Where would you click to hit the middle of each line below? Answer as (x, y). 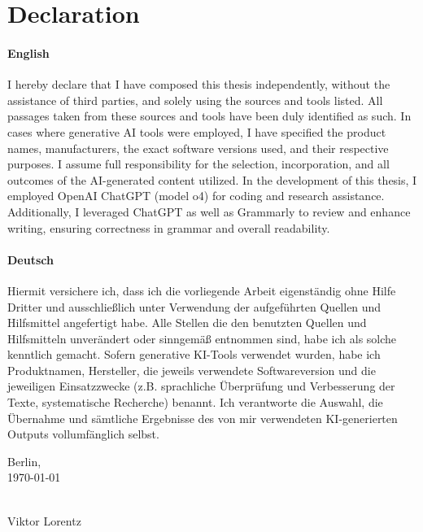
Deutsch (31, 259)
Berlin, (24, 461)
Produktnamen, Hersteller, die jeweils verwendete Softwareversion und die (192, 370)
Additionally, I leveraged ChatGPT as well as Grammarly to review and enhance (209, 211)
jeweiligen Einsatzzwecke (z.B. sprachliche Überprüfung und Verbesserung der (201, 386)
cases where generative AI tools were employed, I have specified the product (197, 131)
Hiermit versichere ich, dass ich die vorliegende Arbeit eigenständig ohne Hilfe (202, 290)
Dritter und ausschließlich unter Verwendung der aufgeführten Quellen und (194, 306)
